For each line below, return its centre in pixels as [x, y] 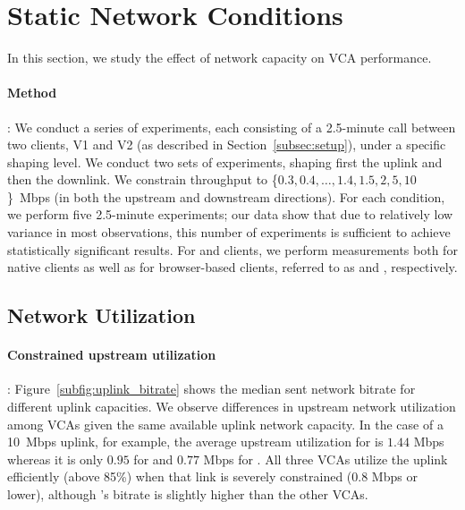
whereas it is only [55, 459]
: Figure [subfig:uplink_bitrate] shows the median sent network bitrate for [211, 389]
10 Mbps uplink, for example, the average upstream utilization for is [195, 442]
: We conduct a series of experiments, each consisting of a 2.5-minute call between [232, 127]
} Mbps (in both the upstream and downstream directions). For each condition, [226, 196]
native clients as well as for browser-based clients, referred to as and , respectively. [232, 267]
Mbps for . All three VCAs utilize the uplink [325, 459]
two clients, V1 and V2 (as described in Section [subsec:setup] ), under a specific [227, 144]
